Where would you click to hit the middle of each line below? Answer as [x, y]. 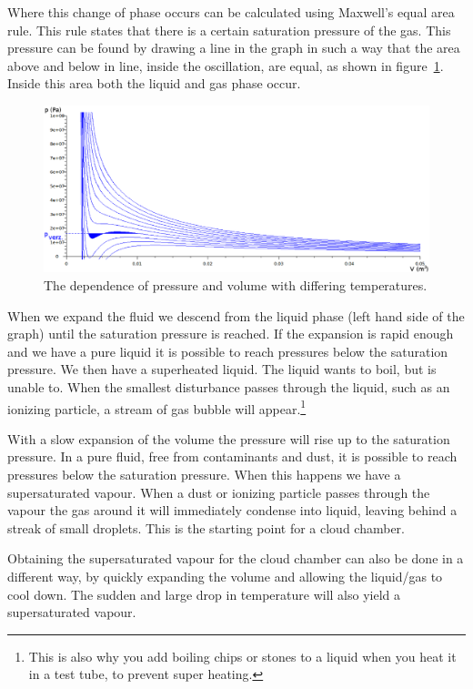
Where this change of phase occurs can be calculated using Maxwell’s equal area [231, 12]
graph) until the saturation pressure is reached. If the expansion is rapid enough [231, 334]
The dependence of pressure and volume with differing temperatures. [236, 284]
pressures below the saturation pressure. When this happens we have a [204, 474]
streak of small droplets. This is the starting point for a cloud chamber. [206, 527]
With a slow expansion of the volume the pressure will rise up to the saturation [229, 438]
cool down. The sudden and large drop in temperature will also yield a [204, 594]
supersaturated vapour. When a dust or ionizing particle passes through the [219, 492]
